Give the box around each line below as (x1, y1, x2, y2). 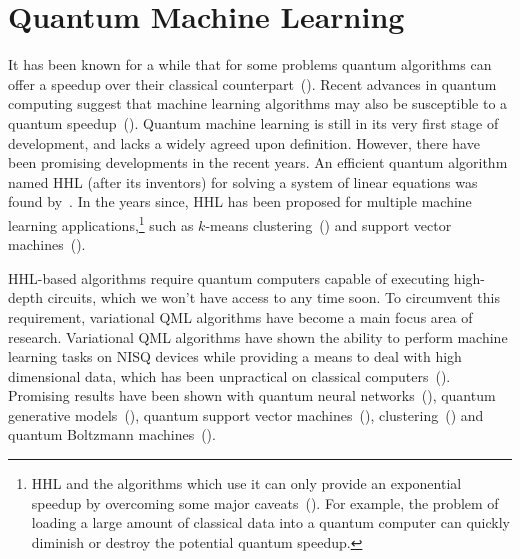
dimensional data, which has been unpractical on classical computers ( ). (8, 365, 451, 386)
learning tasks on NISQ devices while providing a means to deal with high (8, 346, 462, 367)
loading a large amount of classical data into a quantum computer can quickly (31, 512, 510, 533)
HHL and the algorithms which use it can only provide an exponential (31, 473, 462, 494)
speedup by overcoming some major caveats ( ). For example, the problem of (31, 492, 499, 513)
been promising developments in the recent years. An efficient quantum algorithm (8, 152, 508, 173)
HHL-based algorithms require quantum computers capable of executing (8, 267, 450, 288)
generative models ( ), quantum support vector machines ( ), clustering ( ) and (8, 404, 484, 425)
